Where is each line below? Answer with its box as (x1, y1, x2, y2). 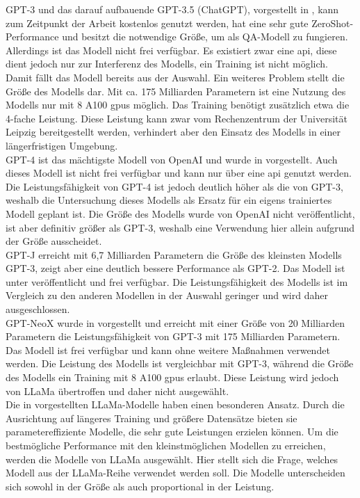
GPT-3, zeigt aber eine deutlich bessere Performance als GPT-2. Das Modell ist (6, 261, 345, 275)
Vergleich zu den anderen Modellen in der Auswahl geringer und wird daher (6, 288, 328, 303)
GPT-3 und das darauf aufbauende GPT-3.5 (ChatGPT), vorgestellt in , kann (6, 2, 339, 16)
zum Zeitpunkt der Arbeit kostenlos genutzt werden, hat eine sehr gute (6, 15, 309, 30)
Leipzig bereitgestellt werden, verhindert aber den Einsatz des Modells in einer (6, 124, 341, 139)
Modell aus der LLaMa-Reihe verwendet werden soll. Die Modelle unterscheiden (6, 465, 345, 480)
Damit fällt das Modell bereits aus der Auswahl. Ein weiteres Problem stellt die (6, 70, 345, 84)
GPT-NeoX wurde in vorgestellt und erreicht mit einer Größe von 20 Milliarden (6, 315, 345, 330)
